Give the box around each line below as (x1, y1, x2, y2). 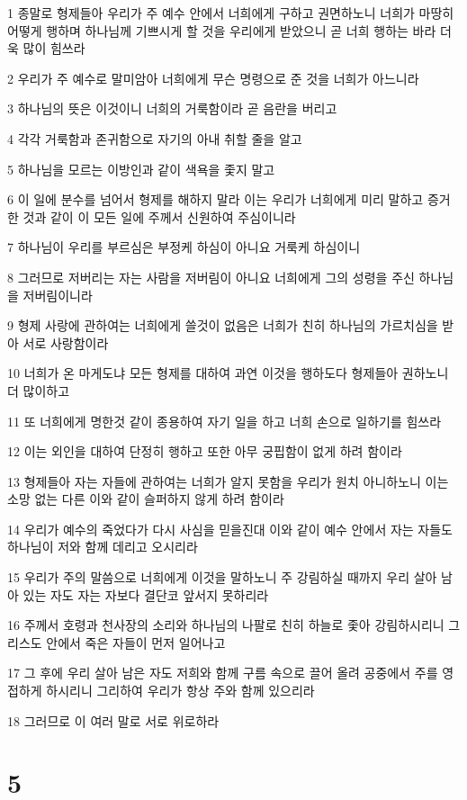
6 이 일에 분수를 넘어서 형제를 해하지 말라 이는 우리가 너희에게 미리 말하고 (7, 190, 424, 209)
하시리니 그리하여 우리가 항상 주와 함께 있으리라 (46, 681, 315, 700)
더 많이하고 (7, 381, 70, 400)
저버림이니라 (22, 285, 93, 304)
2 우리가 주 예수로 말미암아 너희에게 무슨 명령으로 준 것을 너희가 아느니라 (7, 68, 419, 87)
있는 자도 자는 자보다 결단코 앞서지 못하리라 (22, 585, 269, 604)
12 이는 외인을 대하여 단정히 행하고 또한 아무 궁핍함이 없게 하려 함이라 (7, 442, 402, 461)
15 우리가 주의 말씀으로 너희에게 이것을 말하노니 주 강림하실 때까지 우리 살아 (7, 568, 437, 587)
